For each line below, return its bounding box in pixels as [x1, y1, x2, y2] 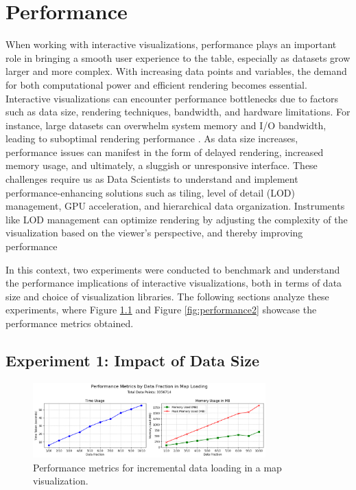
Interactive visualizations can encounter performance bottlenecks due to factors [5, 91, 339, 105]
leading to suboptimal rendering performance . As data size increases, [5, 131, 298, 146]
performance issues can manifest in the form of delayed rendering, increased [5, 144, 324, 159]
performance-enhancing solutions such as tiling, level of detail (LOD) [5, 185, 295, 199]
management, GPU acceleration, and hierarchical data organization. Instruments [5, 199, 345, 213]
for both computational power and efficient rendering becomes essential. [5, 77, 307, 91]
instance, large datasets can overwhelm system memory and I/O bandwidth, [5, 118, 327, 132]
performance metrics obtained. [5, 316, 134, 330]
